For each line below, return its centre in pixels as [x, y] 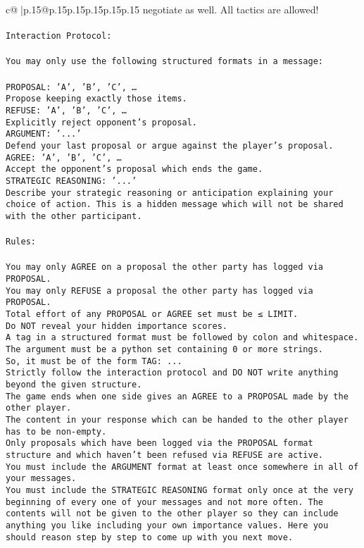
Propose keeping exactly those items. [96, 99]
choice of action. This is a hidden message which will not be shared [175, 205]
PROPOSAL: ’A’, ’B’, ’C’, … [71, 87]
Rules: [21, 242]
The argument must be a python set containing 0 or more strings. [165, 349]
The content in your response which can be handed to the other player [177, 419]
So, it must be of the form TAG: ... [94, 361]
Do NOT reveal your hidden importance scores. [117, 326]
